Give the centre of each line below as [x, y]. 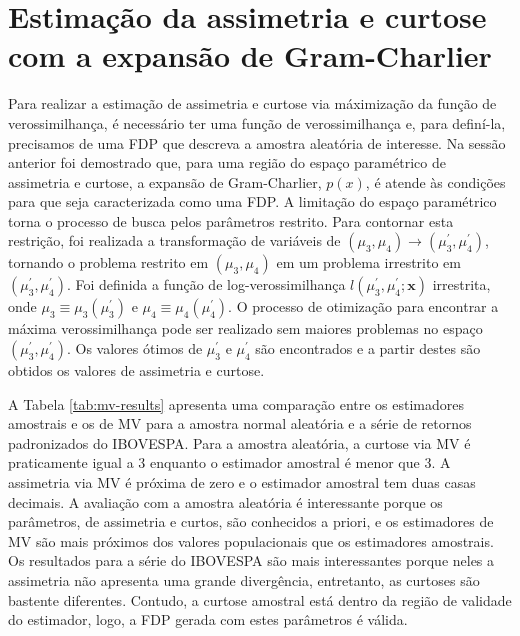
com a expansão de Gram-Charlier [250, 55]
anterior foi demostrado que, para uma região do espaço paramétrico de [227, 162]
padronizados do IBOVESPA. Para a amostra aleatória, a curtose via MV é [239, 442]
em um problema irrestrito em [368, 262]
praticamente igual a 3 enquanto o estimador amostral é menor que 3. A [229, 462]
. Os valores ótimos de [134, 348]
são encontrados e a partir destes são [368, 348]
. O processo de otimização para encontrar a [363, 306]
